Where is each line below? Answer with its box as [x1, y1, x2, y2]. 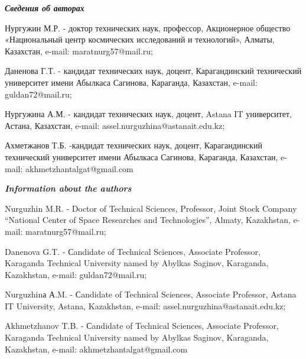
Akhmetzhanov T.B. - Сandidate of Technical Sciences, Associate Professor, [5, 319, 279, 332]
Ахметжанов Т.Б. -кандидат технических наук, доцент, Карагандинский [5, 139, 262, 151]
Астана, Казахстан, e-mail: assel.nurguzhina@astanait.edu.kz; [5, 119, 225, 131]
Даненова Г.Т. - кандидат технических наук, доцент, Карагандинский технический [5, 64, 302, 77]
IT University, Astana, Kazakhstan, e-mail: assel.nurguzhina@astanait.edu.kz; [5, 299, 286, 312]
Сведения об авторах [5, 2, 84, 14]
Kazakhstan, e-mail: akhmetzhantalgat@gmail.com [5, 342, 188, 355]
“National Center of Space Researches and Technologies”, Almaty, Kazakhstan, [5, 214, 291, 226]
